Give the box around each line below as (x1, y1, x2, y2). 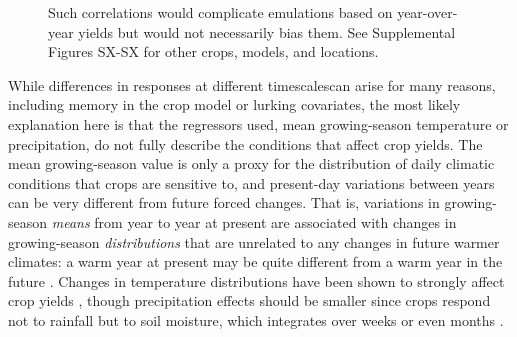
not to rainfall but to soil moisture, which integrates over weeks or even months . (8, 309, 504, 330)
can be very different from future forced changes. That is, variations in (8, 192, 440, 213)
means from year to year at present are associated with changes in (51, 211, 457, 232)
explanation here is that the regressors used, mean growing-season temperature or (8, 113, 509, 134)
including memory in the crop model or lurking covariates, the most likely (8, 94, 461, 115)
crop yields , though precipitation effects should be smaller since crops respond (8, 290, 491, 311)
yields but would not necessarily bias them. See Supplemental (78, 21, 456, 42)
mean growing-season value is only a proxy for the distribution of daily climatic (8, 153, 495, 174)
